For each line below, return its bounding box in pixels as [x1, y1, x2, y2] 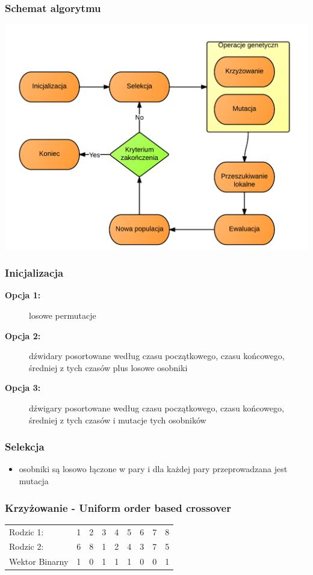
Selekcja [5, 439, 45, 454]
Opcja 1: [5, 289, 41, 301]
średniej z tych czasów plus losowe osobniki [29, 361, 188, 374]
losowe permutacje [29, 309, 96, 322]
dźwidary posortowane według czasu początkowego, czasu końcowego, [29, 349, 285, 362]
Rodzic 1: [9, 525, 44, 538]
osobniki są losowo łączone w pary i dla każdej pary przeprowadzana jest [19, 463, 288, 475]
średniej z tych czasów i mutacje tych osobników [29, 413, 206, 426]
